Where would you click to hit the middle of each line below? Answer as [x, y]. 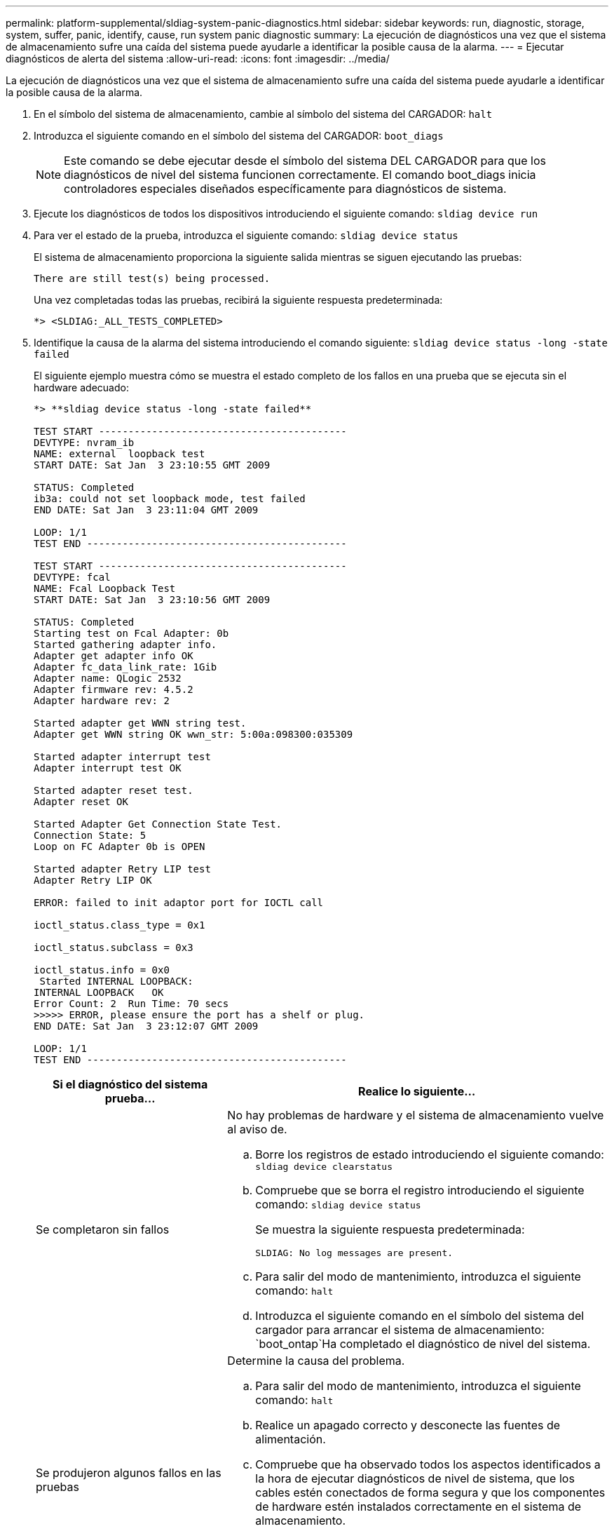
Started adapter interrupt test [122, 757]
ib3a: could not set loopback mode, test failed [170, 499]
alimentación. [291, 1439]
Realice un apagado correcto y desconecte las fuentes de [408, 1425]
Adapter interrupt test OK [108, 768]
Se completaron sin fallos [103, 1229]
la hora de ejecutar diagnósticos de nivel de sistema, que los [415, 1478]
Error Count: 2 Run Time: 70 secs [131, 1004]
